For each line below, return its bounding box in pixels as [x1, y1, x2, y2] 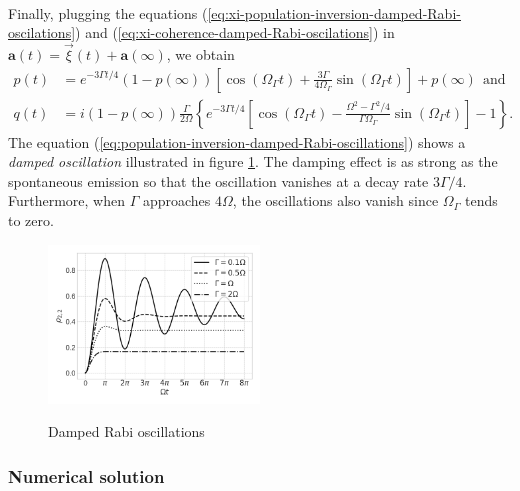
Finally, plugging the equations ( [8, 2, 208, 23]
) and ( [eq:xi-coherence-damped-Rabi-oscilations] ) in [75, 22, 395, 43]
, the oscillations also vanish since [232, 190, 439, 211]
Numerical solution [8, 463, 165, 488]
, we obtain [166, 43, 235, 64]
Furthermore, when [8, 190, 125, 211]
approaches [142, 190, 211, 211]
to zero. [8, 209, 54, 230]
